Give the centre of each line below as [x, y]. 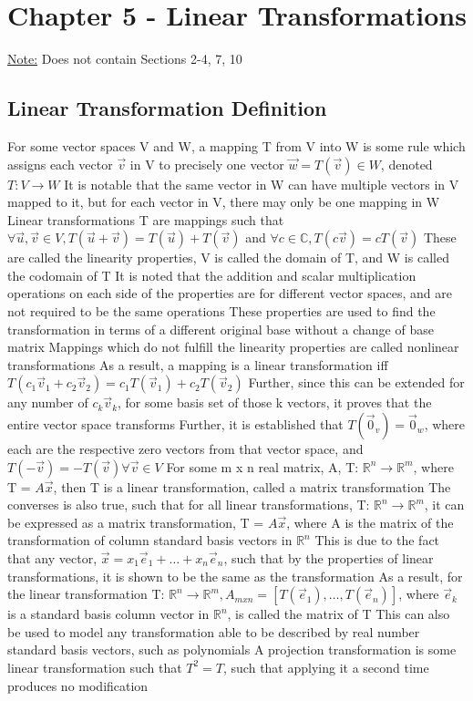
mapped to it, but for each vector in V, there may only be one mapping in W [224, 202]
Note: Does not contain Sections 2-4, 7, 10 [125, 59]
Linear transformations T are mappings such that [146, 219]
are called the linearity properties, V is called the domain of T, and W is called [228, 258]
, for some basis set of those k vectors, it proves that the [275, 402]
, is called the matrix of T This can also [339, 614]
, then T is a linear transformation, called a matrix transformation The [252, 486]
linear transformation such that [95, 667]
